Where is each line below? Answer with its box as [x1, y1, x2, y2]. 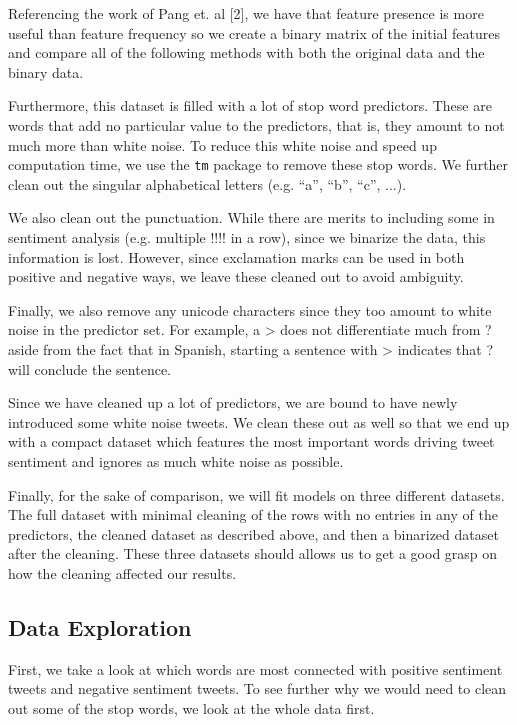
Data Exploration [8, 611, 192, 642]
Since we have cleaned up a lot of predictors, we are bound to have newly [8, 392, 458, 413]
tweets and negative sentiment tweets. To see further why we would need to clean [8, 678, 507, 699]
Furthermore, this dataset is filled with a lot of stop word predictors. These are [8, 95, 492, 116]
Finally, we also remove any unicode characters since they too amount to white [8, 299, 492, 320]
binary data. [8, 61, 84, 82]
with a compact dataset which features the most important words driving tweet [8, 431, 495, 452]
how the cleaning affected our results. [8, 562, 237, 583]
